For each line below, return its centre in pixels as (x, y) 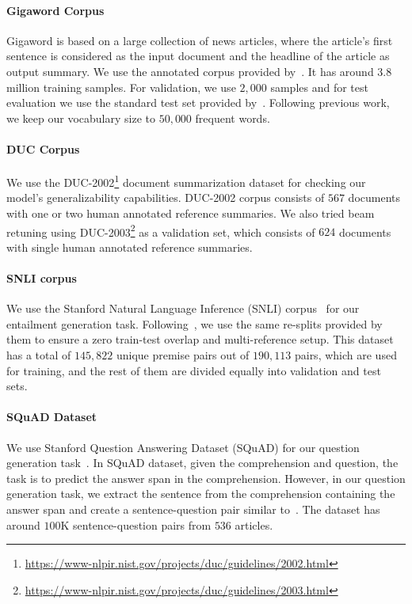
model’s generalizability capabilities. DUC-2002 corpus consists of (166, 198)
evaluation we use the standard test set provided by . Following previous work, (198, 103)
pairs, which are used (345, 355)
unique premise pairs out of (183, 355)
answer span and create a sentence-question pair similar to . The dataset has (193, 509)
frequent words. (233, 118)
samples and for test (319, 87)
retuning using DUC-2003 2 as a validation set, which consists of (161, 230)
